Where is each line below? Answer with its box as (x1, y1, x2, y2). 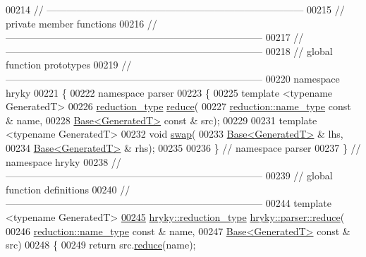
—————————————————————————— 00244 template (6, 196, 331, 210)
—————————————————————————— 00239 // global (6, 168, 333, 183)
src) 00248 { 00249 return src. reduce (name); (6, 237, 196, 252)
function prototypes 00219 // (6, 57, 132, 72)
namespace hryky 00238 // (6, 154, 121, 169)
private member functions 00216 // (6, 16, 157, 30)
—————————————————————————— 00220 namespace (6, 71, 340, 85)
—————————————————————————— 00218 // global (6, 43, 333, 58)
